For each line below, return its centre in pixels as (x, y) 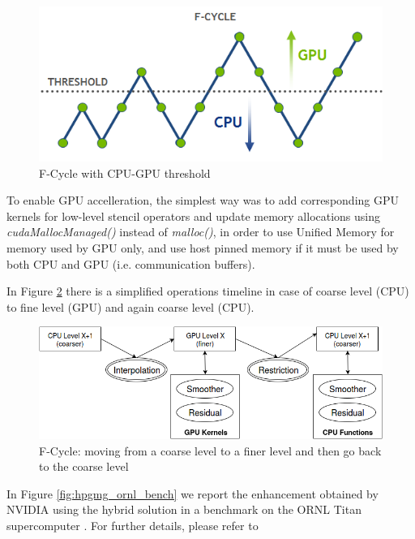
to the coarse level (84, 466)
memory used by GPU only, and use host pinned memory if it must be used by (203, 247)
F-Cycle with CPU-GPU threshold (125, 172)
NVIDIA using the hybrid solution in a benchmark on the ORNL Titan (184, 509)
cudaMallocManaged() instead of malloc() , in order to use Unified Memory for (201, 232)
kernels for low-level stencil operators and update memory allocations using (194, 216)
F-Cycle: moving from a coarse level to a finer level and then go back (210, 450)
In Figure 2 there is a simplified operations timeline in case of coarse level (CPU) (208, 291)
